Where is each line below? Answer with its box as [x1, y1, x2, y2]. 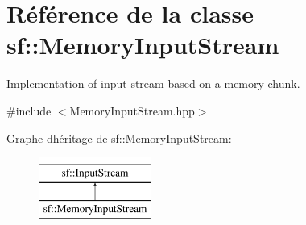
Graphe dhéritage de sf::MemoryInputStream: [6, 129, 232, 146]
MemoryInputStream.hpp [69, 102, 195, 119]
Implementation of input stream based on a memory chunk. [6, 75, 300, 92]
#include [6, 102, 52, 119]
